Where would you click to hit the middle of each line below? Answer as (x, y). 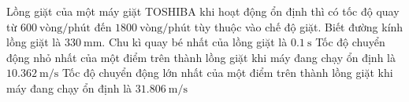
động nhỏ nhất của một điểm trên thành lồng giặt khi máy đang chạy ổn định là (201, 57)
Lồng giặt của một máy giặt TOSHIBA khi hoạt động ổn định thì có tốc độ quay (203, 11)
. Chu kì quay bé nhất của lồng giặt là (195, 42)
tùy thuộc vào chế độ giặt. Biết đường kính (299, 26)
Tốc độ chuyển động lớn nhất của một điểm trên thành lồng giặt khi (227, 73)
